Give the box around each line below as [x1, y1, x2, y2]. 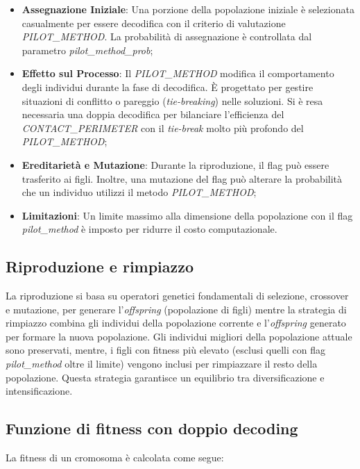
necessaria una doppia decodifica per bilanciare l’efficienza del [22, 107, 284, 122]
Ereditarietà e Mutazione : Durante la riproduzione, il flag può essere [22, 157, 329, 172]
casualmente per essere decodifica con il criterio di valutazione [22, 15, 286, 30]
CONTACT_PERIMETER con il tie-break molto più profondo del [22, 120, 304, 135]
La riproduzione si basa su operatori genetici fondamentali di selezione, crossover [6, 288, 349, 303]
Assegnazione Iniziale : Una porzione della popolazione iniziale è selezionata [22, 2, 354, 16]
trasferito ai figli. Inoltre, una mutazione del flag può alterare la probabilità [22, 171, 342, 186]
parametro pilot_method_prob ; [22, 42, 153, 57]
